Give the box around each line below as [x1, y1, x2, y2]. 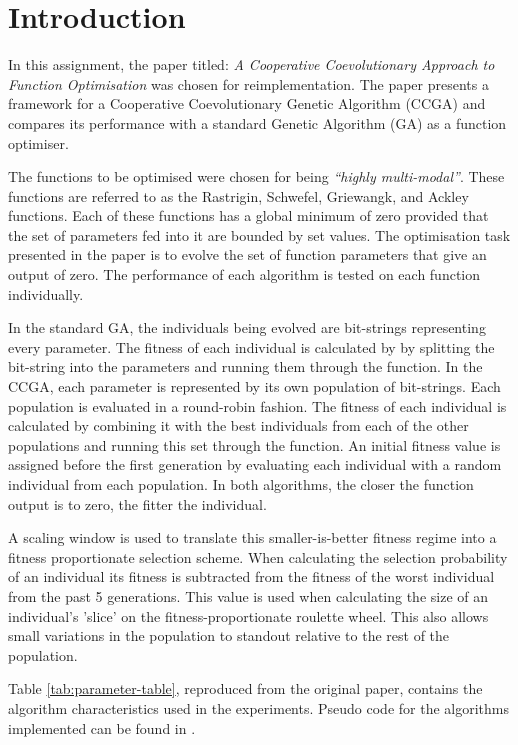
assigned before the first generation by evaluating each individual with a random [8, 454, 502, 475]
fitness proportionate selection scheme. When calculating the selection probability [8, 546, 508, 567]
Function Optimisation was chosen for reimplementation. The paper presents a [8, 73, 489, 94]
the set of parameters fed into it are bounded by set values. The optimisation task [8, 224, 511, 245]
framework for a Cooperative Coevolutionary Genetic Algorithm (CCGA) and [8, 93, 486, 114]
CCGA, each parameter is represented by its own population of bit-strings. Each [8, 376, 501, 397]
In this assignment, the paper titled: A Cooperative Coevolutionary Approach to [8, 54, 495, 75]
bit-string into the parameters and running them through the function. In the [8, 356, 483, 377]
